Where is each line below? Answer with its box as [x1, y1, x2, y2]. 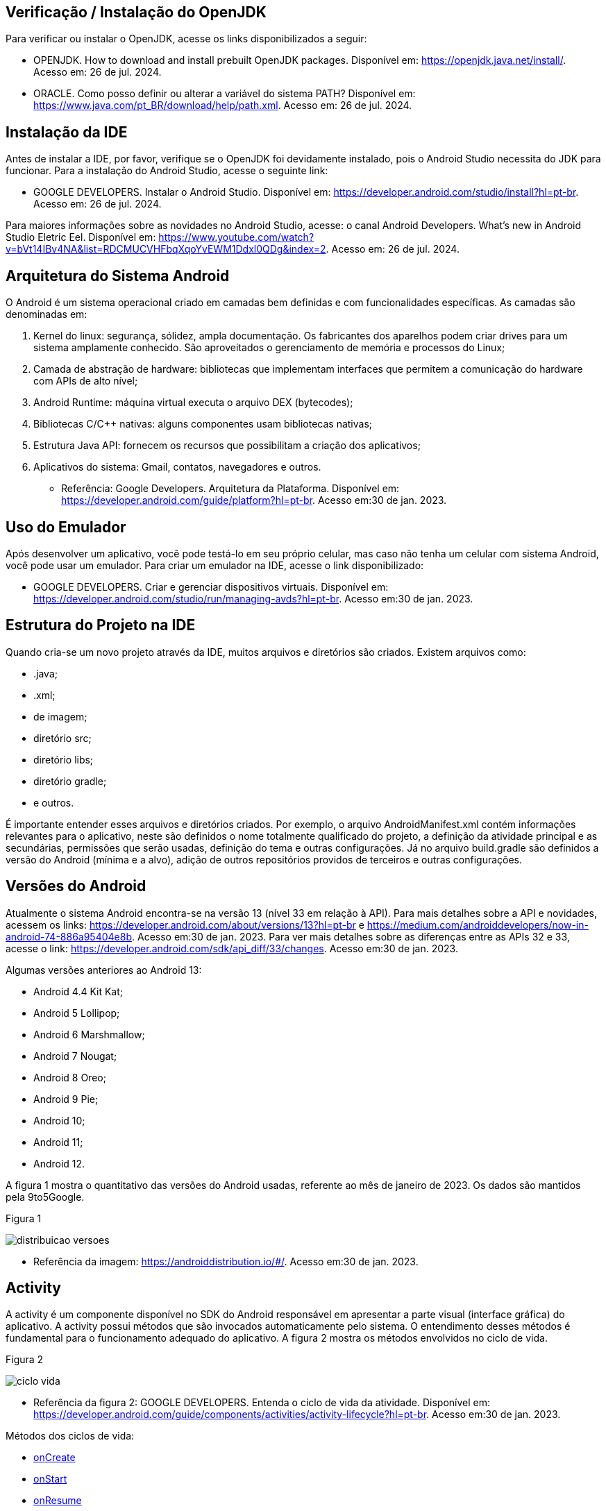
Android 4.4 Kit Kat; [33, 985, 124, 997]
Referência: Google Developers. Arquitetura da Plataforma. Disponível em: [61, 482, 400, 495]
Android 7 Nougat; [33, 1049, 117, 1062]
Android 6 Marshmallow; [33, 1028, 145, 1040]
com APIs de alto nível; [33, 375, 138, 387]
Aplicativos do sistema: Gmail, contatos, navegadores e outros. [33, 461, 321, 473]
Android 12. [33, 1157, 85, 1170]
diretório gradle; [33, 775, 107, 787]
